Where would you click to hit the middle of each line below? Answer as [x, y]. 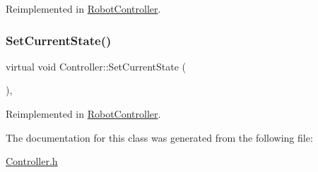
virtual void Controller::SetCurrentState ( [96, 66]
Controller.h [32, 161]
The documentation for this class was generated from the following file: [159, 137]
